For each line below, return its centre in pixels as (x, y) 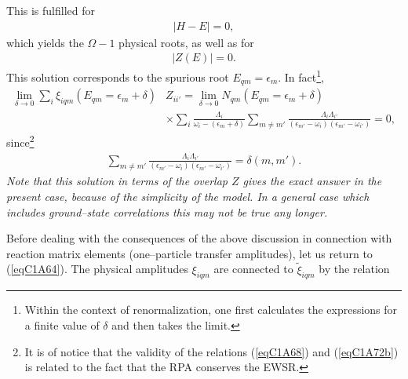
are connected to (253, 269)
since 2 (20, 141)
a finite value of (62, 325)
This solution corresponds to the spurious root (118, 77)
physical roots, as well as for (186, 42)
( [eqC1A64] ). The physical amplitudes (97, 269)
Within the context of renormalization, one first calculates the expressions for (211, 310)
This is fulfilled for (51, 10)
